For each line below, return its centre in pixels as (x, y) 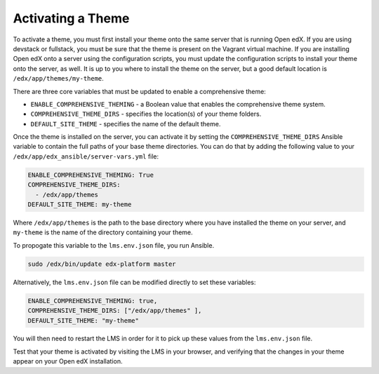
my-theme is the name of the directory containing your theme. (103, 232)
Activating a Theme (71, 18)
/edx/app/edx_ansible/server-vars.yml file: (86, 156)
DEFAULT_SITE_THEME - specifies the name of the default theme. (126, 123)
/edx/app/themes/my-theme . (59, 79)
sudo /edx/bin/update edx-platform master (102, 264)
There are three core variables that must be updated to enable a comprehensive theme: (139, 91)
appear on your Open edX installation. (68, 361)
